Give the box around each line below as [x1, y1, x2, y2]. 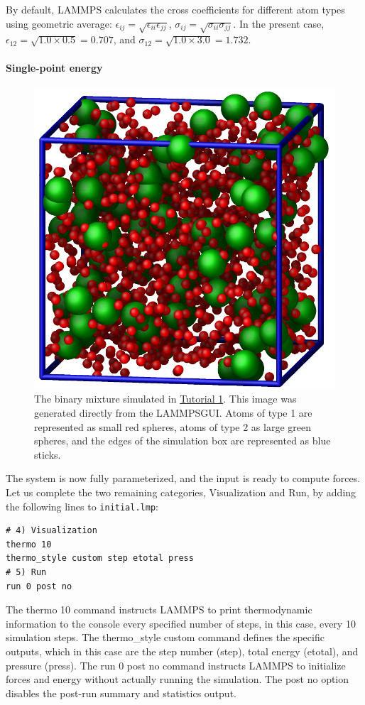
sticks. [34, 447, 61, 461]
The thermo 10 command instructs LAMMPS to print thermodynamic [6, 602, 312, 617]
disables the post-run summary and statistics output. [6, 685, 236, 700]
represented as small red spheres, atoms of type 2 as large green [34, 419, 311, 434]
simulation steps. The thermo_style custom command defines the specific [6, 630, 325, 645]
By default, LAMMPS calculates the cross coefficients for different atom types [6, 2, 345, 16]
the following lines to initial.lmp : [6, 498, 158, 513]
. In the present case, [233, 16, 325, 31]
